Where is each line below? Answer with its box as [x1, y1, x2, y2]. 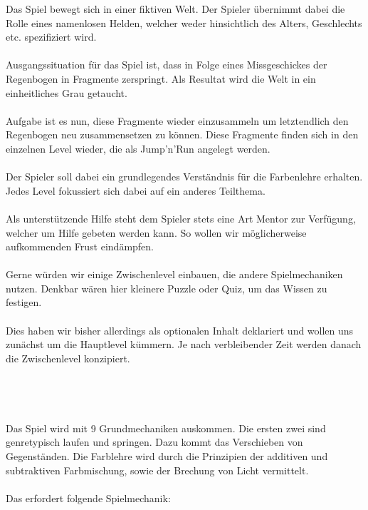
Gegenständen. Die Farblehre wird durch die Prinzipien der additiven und [6, 449, 328, 463]
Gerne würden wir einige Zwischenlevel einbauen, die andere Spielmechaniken [6, 267, 343, 282]
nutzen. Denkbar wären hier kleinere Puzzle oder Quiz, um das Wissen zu [6, 280, 327, 295]
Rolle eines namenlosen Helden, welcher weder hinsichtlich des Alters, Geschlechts [6, 15, 362, 30]
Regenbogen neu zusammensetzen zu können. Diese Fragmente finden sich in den [6, 127, 359, 142]
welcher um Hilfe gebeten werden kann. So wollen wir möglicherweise [6, 225, 307, 240]
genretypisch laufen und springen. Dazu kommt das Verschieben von [6, 434, 303, 449]
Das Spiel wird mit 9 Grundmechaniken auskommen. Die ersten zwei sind [6, 420, 326, 435]
